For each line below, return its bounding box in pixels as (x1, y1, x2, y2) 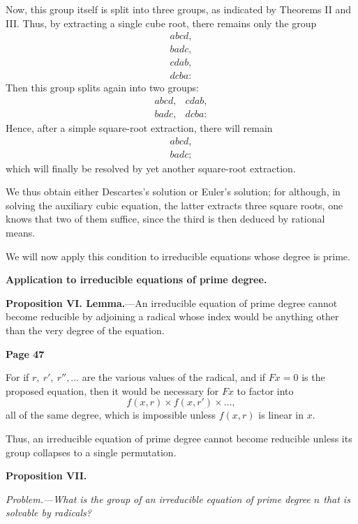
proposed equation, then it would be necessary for (6, 383, 219, 398)
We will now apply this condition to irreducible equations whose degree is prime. (6, 248, 350, 263)
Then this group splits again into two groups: (6, 80, 199, 95)
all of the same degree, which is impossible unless (6, 407, 216, 422)
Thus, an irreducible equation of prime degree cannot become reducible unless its (6, 431, 352, 445)
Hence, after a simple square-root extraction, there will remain (6, 120, 273, 135)
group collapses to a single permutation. (6, 444, 177, 459)
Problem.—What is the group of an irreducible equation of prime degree (6, 491, 311, 506)
